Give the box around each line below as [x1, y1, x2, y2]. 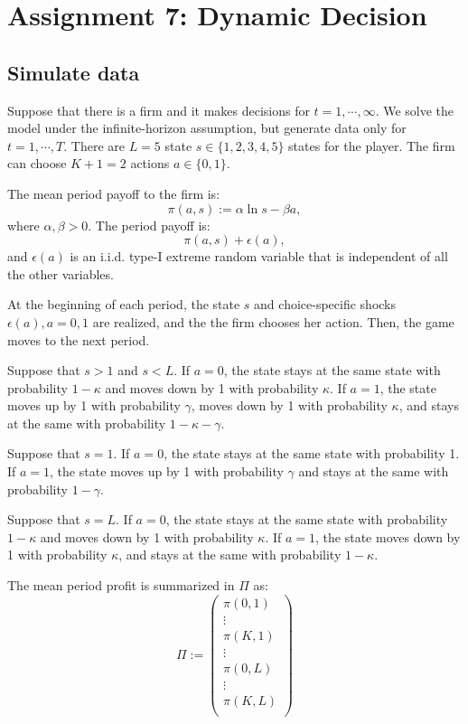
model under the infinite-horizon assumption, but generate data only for [7, 118, 407, 137]
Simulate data [7, 58, 140, 86]
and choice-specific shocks [254, 295, 397, 314]
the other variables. [7, 264, 114, 283]
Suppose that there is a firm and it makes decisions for [7, 100, 310, 119]
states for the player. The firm [288, 136, 455, 155]
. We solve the [375, 100, 454, 119]
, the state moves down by [315, 527, 461, 546]
